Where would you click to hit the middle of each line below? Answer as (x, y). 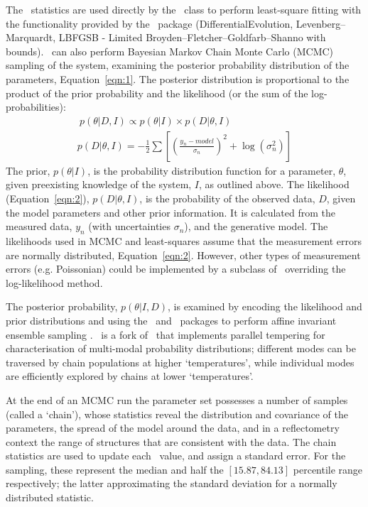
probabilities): (36, 107)
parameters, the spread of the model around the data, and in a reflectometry (173, 428)
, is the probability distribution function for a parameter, (212, 170)
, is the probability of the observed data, (227, 198)
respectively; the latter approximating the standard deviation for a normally (172, 483)
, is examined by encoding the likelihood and (265, 306)
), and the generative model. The (256, 226)
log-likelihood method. (54, 282)
